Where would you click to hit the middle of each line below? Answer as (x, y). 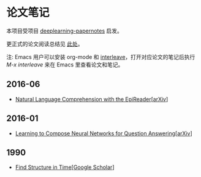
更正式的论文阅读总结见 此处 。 (45, 44)
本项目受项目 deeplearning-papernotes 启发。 (64, 31)
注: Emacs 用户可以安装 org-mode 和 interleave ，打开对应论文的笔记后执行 (101, 57)
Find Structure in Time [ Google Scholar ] (65, 167)
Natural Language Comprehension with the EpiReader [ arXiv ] (92, 99)
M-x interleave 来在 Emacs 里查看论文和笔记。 (65, 65)
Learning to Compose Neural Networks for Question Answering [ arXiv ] (104, 133)
